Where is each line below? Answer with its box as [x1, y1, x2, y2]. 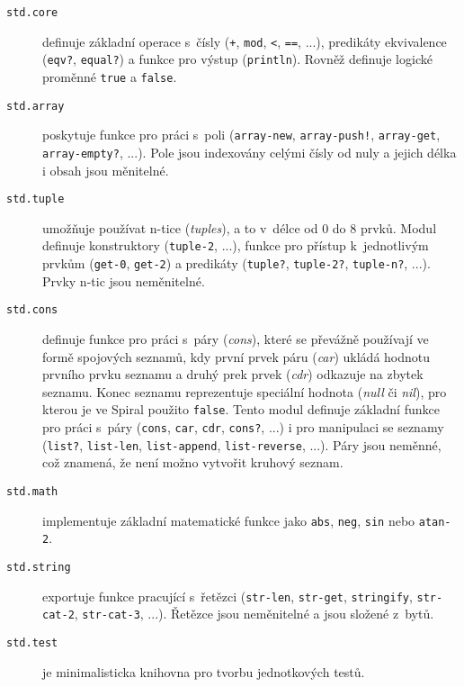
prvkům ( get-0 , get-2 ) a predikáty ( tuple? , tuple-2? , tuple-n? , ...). [42, 254, 431, 273]
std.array [6, 99, 65, 113]
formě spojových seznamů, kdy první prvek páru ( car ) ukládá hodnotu [42, 347, 431, 366]
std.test [6, 636, 58, 649]
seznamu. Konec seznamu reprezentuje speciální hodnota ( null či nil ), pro [42, 382, 447, 401]
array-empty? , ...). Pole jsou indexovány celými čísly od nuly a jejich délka [42, 142, 457, 161]
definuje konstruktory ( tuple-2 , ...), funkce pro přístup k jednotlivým [42, 236, 429, 255]
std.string [6, 560, 71, 574]
